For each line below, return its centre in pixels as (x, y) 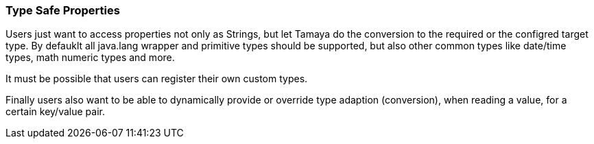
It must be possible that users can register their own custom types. (157, 79)
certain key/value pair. (55, 112)
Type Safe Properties (63, 10)
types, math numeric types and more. (90, 58)
